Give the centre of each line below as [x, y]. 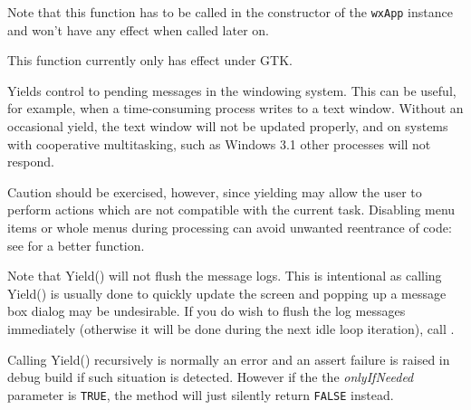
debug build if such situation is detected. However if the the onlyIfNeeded [211, 377]
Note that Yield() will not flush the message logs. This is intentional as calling [225, 276]
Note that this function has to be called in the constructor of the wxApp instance [230, 12]
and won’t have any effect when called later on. [138, 29]
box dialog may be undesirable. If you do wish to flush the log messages [207, 311]
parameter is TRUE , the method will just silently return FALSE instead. [201, 394]
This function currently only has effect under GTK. [150, 60]
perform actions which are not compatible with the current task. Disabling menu [231, 210]
